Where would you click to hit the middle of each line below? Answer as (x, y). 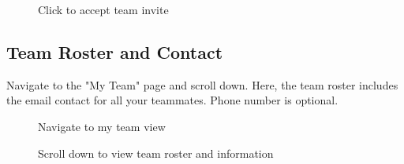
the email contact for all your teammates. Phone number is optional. (172, 100)
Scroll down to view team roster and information (156, 153)
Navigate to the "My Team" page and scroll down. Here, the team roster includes (202, 84)
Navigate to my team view (102, 126)
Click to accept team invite (103, 9)
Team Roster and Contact (115, 51)
